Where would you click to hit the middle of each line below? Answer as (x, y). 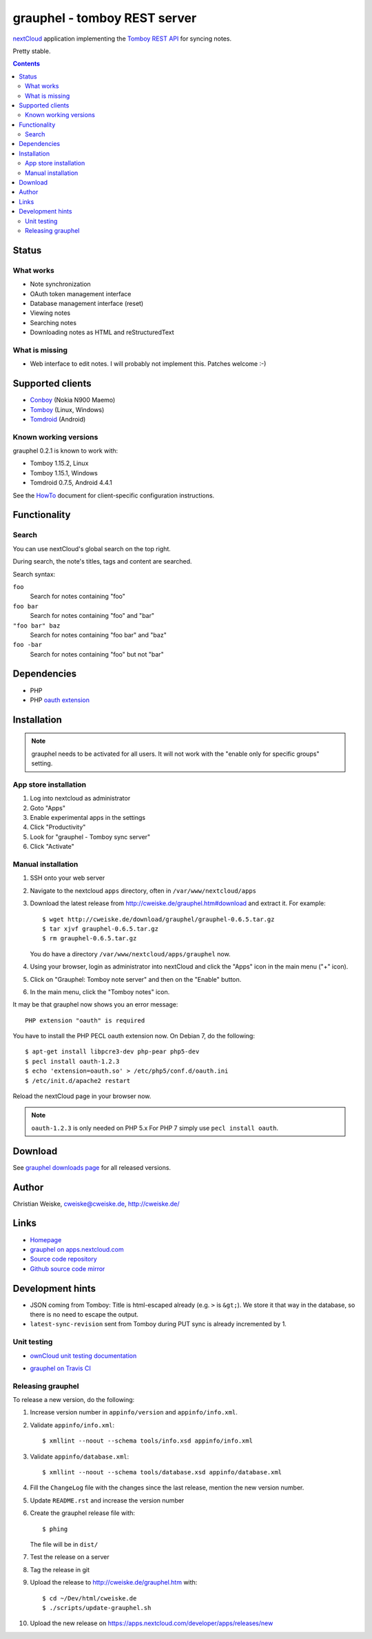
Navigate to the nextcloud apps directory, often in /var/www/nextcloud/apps (143, 890)
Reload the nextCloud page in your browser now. (82, 1096)
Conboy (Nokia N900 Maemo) (73, 400)
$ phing (55, 1529)
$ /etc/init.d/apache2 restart (78, 1081)
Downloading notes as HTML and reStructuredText (102, 332)
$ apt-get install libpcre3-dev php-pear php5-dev (112, 1052)
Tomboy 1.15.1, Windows (64, 473)
